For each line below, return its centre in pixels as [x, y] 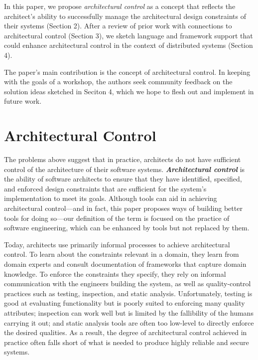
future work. [23, 101]
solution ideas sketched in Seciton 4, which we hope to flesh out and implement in [129, 91]
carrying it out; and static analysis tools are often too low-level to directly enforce [129, 322]
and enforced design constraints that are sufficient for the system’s [105, 188]
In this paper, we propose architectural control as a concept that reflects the [120, 6]
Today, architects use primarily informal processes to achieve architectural [117, 244]
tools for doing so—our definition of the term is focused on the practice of [117, 218]
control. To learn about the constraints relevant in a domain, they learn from [122, 254]
